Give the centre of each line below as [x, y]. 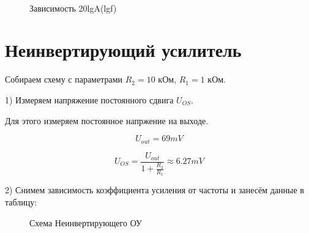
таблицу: [21, 202]
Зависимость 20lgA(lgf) [73, 8]
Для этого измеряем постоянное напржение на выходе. [107, 120]
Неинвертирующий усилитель [123, 50]
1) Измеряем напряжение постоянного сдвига [89, 99]
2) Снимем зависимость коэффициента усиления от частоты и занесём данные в [154, 190]
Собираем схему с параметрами [64, 79]
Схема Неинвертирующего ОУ [86, 222]
